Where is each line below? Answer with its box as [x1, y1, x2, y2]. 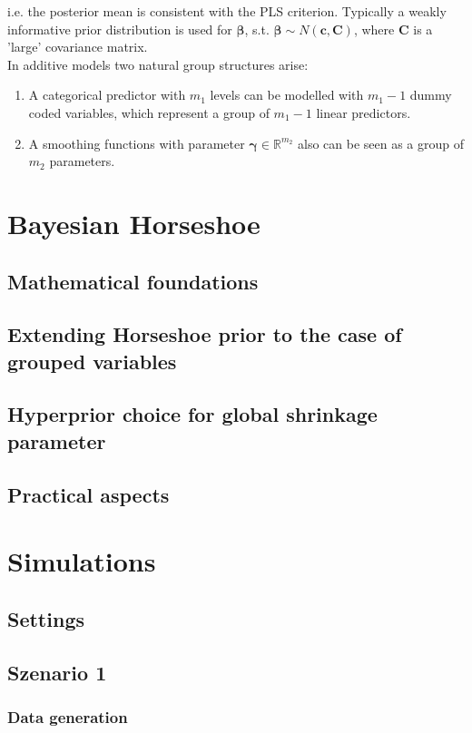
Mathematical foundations [7, 267, 259, 295]
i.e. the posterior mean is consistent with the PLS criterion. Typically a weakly [7, 2, 447, 20]
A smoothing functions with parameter [28, 133, 245, 152]
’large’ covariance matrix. [7, 37, 148, 56]
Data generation [7, 705, 128, 728]
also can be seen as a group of [297, 133, 465, 152]
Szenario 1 [7, 658, 107, 686]
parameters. [49, 151, 115, 171]
